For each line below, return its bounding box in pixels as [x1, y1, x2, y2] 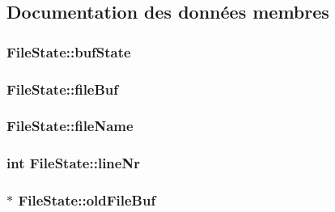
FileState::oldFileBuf [18, 190, 156, 210]
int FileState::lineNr [6, 153, 140, 173]
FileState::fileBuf [6, 78, 119, 99]
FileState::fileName [6, 116, 134, 136]
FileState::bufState [6, 41, 131, 61]
